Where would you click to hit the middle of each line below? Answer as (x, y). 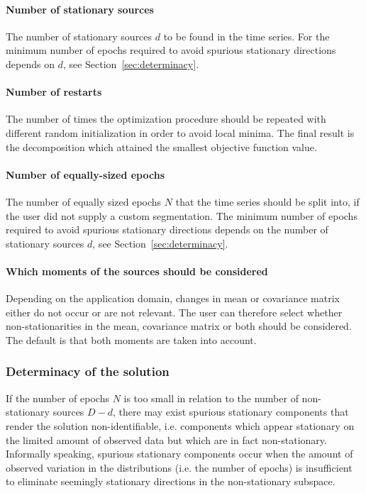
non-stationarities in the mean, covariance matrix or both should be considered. (179, 326)
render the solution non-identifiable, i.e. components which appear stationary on (180, 425)
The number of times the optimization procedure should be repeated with (166, 119)
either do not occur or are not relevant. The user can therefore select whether (174, 312)
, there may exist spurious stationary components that (231, 412)
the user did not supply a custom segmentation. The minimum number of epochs (182, 215)
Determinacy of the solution (88, 371)
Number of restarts (54, 92)
